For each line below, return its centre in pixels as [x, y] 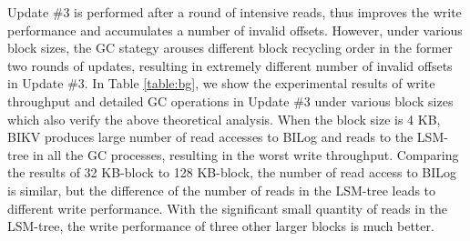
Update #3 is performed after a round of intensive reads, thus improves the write [235, 12]
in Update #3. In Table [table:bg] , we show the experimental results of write [221, 83]
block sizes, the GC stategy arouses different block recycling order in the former [230, 48]
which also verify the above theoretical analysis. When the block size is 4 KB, [224, 119]
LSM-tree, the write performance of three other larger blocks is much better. [221, 226]
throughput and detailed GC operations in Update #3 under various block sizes [230, 100]
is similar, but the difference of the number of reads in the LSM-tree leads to [222, 190]
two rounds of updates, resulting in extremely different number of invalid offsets [230, 65]
